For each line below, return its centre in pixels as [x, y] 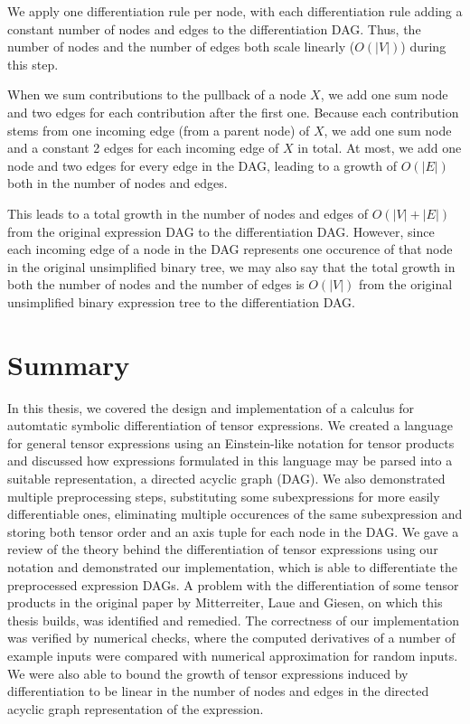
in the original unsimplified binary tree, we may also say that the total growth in [231, 266]
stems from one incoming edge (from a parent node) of [159, 130]
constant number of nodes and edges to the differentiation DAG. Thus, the [214, 28]
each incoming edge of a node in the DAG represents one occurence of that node [230, 249]
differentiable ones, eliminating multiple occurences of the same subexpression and [235, 514]
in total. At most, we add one [380, 148]
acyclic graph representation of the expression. [136, 708]
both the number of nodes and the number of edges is [156, 284]
